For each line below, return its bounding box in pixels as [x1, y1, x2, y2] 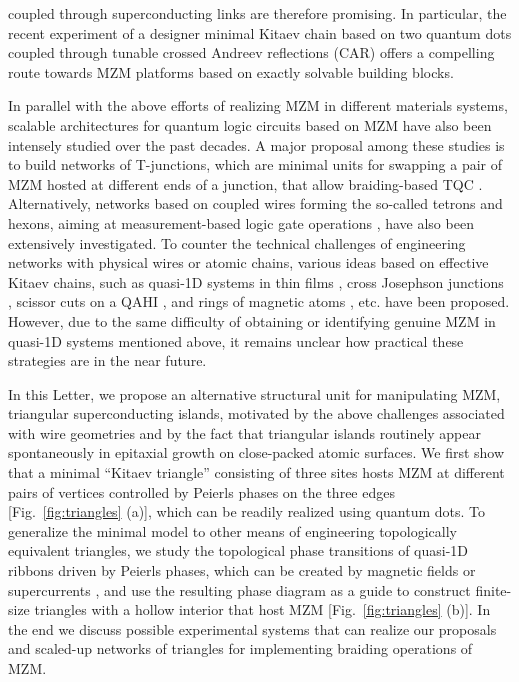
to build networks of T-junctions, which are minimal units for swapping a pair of [8, 154, 503, 175]
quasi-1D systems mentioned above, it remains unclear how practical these [8, 330, 464, 351]
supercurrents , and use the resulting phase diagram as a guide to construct [8, 579, 471, 600]
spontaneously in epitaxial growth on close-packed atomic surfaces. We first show [8, 442, 505, 463]
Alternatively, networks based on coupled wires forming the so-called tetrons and [8, 193, 503, 214]
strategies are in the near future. [8, 350, 207, 371]
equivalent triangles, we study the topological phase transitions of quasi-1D [8, 540, 469, 561]
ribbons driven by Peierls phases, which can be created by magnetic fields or [8, 560, 476, 581]
